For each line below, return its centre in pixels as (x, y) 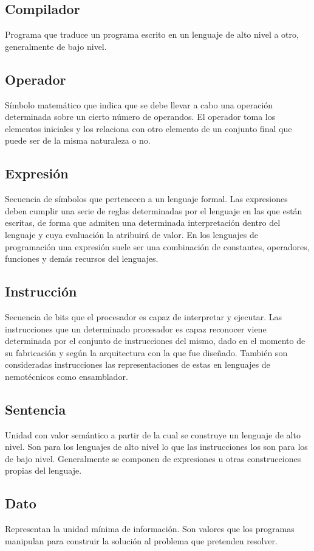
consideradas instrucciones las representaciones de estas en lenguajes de (138, 364)
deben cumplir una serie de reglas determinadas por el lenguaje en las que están (154, 210)
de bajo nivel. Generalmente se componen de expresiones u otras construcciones (153, 458)
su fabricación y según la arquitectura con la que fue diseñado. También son (146, 352)
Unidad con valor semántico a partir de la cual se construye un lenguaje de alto (153, 434)
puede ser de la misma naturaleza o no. (78, 140)
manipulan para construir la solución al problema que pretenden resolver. (141, 540)
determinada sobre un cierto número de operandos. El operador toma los (140, 117)
